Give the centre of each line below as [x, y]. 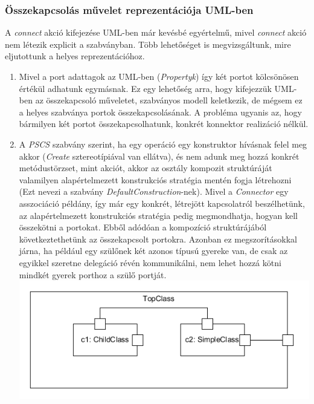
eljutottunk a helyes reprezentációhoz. [75, 56]
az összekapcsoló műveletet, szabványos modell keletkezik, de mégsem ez [169, 100]
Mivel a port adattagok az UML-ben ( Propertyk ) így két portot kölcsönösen [159, 76]
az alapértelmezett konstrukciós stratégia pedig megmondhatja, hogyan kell [158, 215]
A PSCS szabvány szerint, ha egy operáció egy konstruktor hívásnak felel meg [163, 144]
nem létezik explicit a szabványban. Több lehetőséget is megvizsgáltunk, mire [148, 44]
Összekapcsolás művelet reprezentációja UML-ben [129, 9]
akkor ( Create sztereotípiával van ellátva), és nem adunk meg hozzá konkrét [159, 156]
